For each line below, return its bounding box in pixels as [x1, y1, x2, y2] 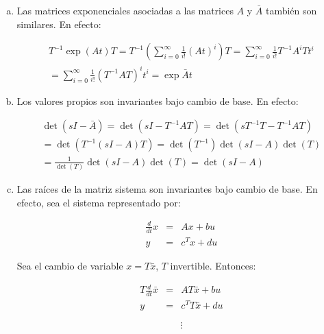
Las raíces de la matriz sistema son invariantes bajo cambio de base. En [16, 182, 318, 196]
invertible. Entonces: [170, 258, 256, 272]
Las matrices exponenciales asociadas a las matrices [16, 3, 234, 17]
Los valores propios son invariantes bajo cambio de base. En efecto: [16, 93, 299, 108]
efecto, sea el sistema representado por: [16, 195, 181, 209]
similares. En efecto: [16, 16, 101, 31]
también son [265, 3, 317, 17]
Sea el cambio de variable [16, 258, 123, 272]
